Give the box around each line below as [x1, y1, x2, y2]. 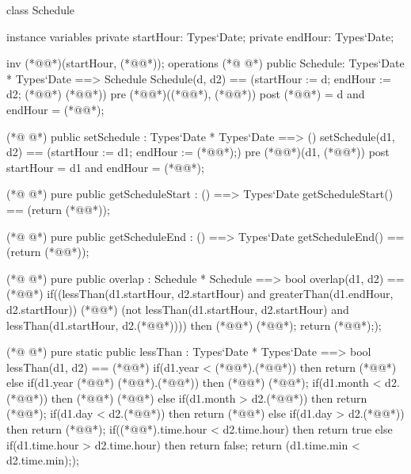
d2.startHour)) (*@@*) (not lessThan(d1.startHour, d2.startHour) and [6, 300, 349, 317]
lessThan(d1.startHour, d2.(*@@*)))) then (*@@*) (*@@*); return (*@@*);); [6, 316, 382, 333]
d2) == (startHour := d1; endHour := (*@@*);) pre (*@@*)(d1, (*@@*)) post [6, 143, 390, 160]
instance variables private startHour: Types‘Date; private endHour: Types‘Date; [6, 28, 394, 44]
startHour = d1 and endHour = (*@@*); [6, 159, 204, 175]
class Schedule [6, 2, 75, 17]
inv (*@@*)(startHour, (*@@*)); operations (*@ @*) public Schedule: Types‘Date [6, 55, 405, 71]
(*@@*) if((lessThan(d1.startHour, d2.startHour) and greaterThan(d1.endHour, [6, 285, 394, 302]
